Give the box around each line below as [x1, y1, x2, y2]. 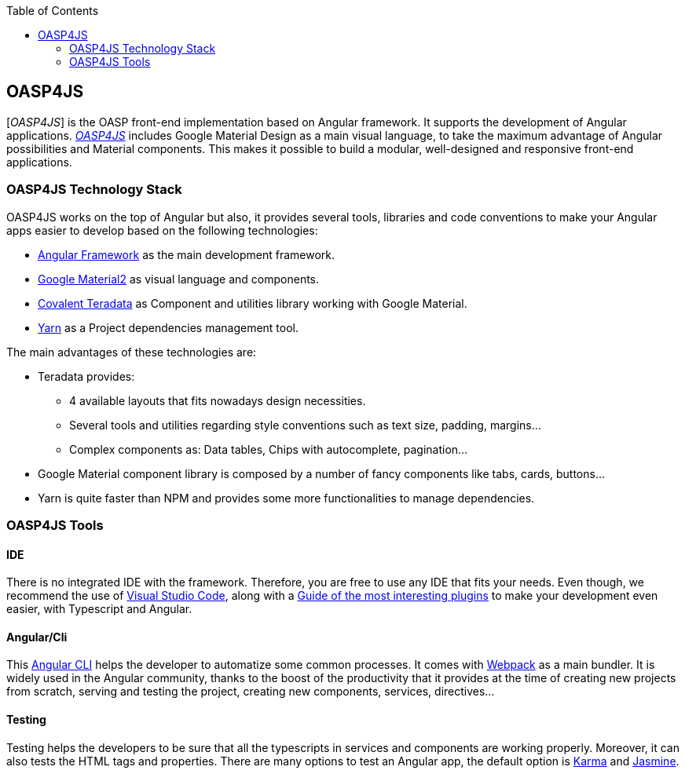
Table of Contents [6, 4, 99, 17]
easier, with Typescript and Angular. [6, 602, 192, 616]
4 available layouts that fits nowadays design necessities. [69, 393, 366, 407]
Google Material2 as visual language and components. [38, 272, 320, 286]
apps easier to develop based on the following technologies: [6, 223, 318, 237]
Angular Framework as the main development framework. [38, 247, 335, 261]
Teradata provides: [38, 369, 135, 383]
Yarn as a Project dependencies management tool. [38, 320, 299, 334]
